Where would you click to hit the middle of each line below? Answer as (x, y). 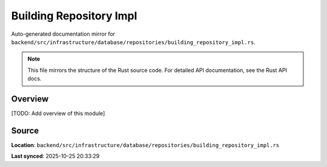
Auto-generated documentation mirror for (63, 34)
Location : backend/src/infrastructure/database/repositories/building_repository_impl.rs (145, 145)
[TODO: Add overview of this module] (58, 113)
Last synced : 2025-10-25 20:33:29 (55, 156)
